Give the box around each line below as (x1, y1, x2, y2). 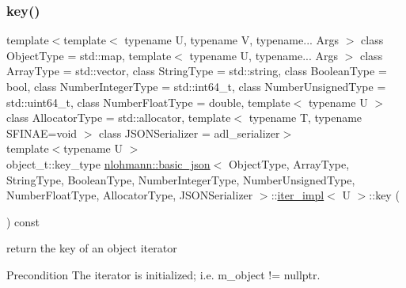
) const (6, 213, 40, 229)
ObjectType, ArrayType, (228, 155, 350, 172)
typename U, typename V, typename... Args (124, 32, 340, 48)
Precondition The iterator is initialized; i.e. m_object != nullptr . (6, 266, 321, 282)
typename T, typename (249, 109, 362, 126)
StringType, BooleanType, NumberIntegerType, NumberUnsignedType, (6, 171, 355, 188)
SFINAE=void (6, 124, 78, 141)
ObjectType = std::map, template (6, 47, 172, 63)
